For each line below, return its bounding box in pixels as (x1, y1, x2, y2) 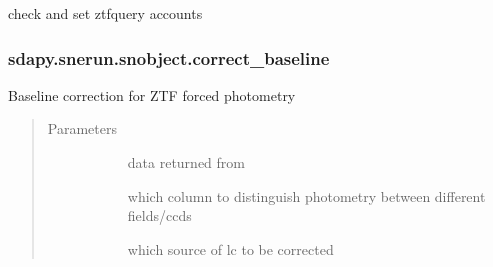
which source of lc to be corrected (127, 238, 334, 259)
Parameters (47, 118, 117, 139)
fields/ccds (127, 205, 192, 226)
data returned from (127, 152, 245, 172)
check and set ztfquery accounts (8, 3, 203, 23)
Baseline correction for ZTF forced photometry (8, 84, 296, 105)
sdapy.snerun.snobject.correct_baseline (8, 45, 330, 70)
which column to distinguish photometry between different (127, 185, 486, 206)
